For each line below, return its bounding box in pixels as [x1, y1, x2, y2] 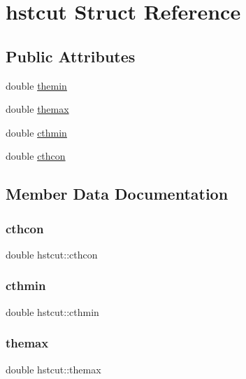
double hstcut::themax [6, 361, 101, 376]
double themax [6, 102, 69, 116]
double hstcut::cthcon [6, 247, 98, 261]
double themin [6, 78, 67, 92]
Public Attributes [6, 45, 136, 67]
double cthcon [6, 149, 66, 163]
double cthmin [6, 125, 67, 139]
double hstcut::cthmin [6, 304, 99, 319]
